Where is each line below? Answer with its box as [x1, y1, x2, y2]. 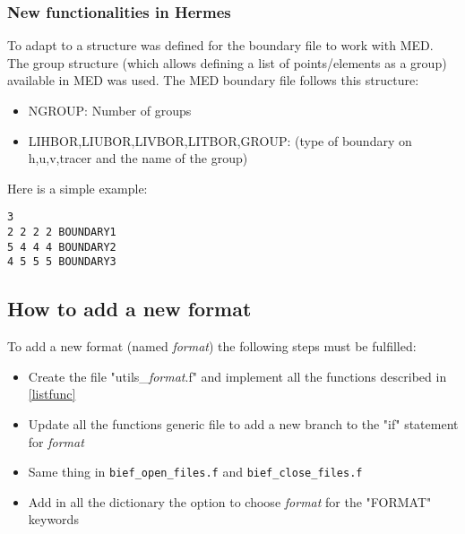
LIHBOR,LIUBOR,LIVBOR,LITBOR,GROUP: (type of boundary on [28, 131, 412, 150]
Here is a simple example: [7, 178, 148, 197]
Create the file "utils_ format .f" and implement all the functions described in [28, 366, 447, 385]
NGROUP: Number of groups [28, 101, 192, 119]
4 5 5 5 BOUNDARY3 [7, 255, 116, 269]
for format [28, 432, 84, 451]
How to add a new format [7, 295, 252, 323]
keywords [28, 510, 79, 529]
